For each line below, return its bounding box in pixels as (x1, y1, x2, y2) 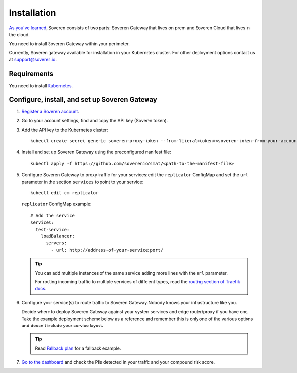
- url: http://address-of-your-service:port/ (51, 247, 163, 253)
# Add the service (30, 213, 75, 218)
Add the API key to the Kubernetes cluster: (21, 127, 108, 133)
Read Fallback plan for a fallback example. (35, 345, 121, 351)
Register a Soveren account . (21, 108, 79, 114)
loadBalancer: (40, 233, 75, 239)
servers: (46, 240, 67, 246)
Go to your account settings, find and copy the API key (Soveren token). (21, 118, 168, 124)
